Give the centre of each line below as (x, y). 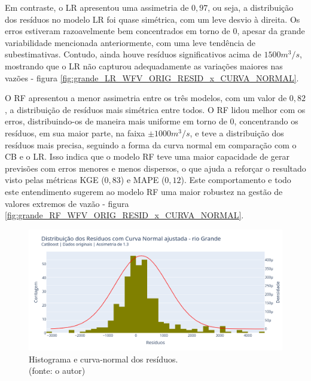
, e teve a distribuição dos (237, 132)
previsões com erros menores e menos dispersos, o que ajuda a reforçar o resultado (155, 168)
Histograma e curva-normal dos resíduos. (103, 359)
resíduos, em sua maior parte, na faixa (75, 132)
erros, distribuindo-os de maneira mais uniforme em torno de (116, 121)
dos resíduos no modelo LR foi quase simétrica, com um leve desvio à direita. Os (153, 19)
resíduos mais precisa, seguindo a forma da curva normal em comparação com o (151, 144)
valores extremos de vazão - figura (67, 203)
